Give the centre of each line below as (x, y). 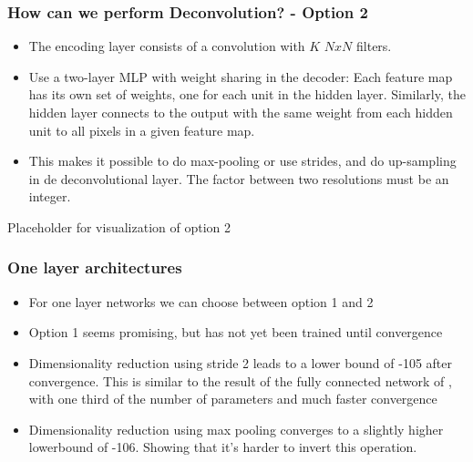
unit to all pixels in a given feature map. (142, 130)
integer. (50, 196)
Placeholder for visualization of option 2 (119, 226)
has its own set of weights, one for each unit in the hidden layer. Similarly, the (247, 94)
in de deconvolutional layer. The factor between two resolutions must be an (239, 178)
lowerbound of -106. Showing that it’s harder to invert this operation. (223, 447)
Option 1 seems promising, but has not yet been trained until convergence (236, 332)
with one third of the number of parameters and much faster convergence (233, 399)
